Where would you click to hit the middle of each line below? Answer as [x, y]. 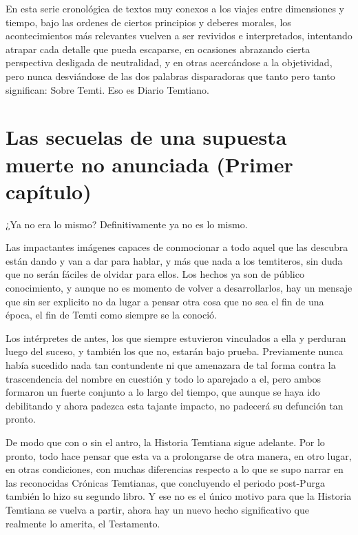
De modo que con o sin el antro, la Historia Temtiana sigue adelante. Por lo [165, 442]
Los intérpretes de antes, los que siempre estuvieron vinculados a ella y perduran [176, 337]
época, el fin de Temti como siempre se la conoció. [111, 315]
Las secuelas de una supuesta [146, 137]
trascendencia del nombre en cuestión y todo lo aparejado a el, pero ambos [164, 378]
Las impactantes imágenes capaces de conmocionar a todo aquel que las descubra [177, 247]
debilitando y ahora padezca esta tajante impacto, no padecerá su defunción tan [175, 405]
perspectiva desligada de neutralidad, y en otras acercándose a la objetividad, [169, 62]
